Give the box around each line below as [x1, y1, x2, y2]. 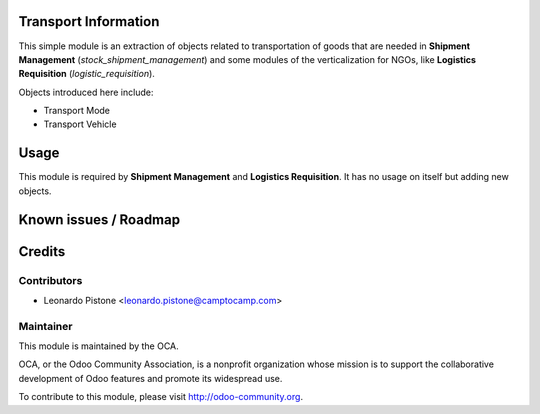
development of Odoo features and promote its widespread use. [18, 372, 283, 384]
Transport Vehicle [43, 118, 117, 130]
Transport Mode [43, 105, 110, 117]
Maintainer [18, 319, 73, 333]
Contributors [18, 273, 83, 287]
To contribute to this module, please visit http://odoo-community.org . [18, 391, 304, 403]
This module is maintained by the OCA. [18, 340, 179, 352]
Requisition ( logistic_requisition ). [18, 68, 155, 80]
